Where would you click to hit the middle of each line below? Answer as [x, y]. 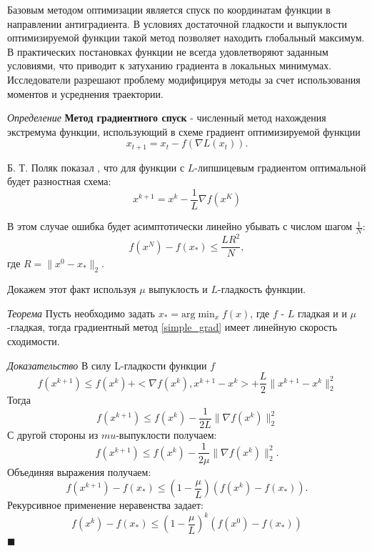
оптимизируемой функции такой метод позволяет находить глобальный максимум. [186, 38]
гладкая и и [322, 313]
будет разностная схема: [59, 181]
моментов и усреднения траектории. [85, 93]
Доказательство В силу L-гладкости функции [107, 365]
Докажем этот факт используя [72, 289]
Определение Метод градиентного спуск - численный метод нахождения [167, 118]
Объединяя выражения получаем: [79, 471]
